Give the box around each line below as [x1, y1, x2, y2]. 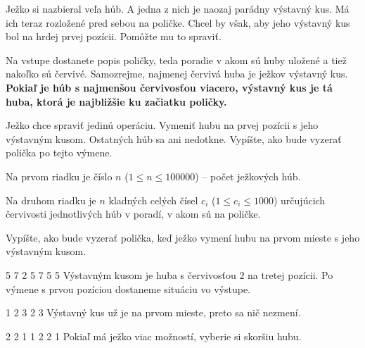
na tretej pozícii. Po [248, 267, 333, 282]
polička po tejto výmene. [6, 145, 113, 160]
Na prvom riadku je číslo [6, 168, 113, 183]
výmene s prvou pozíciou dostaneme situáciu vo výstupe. [6, 281, 251, 296]
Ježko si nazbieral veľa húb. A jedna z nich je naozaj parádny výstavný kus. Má [6, 1, 350, 15]
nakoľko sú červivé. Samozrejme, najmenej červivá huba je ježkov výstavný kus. [6, 66, 348, 81]
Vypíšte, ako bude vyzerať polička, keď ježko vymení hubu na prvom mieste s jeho [6, 230, 360, 244]
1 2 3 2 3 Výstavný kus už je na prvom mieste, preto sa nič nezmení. [6, 305, 301, 320]
